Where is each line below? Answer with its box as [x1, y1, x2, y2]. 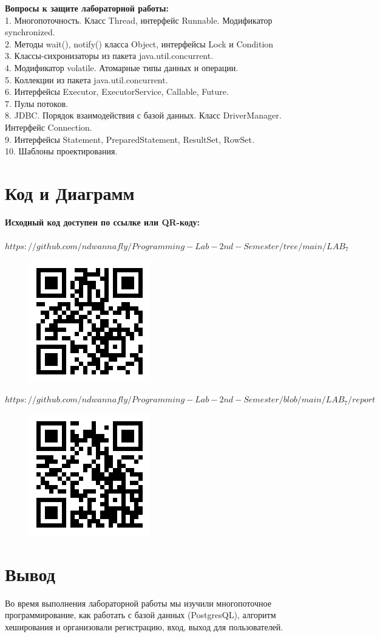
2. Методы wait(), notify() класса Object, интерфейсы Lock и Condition [5, 37, 274, 50]
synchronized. [5, 26, 55, 38]
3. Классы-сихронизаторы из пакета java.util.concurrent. [5, 49, 214, 62]
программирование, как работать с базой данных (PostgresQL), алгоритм [5, 608, 276, 621]
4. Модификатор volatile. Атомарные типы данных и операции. [5, 61, 239, 74]
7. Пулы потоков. [5, 97, 68, 109]
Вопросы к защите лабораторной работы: [5, 2, 169, 14]
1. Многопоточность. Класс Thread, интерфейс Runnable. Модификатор [5, 13, 273, 26]
